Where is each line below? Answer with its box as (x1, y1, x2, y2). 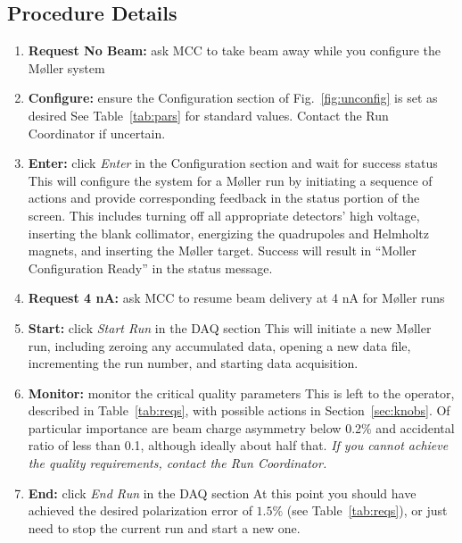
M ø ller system (28, 58, 105, 77)
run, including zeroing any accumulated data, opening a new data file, (28, 336, 411, 355)
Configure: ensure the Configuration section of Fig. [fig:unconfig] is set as (28, 88, 438, 107)
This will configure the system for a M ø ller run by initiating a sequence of (28, 171, 433, 189)
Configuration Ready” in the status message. (28, 258, 273, 277)
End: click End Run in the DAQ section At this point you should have (28, 483, 417, 502)
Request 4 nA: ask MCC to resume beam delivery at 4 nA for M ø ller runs (28, 288, 445, 307)
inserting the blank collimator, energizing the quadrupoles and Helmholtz (28, 223, 429, 242)
